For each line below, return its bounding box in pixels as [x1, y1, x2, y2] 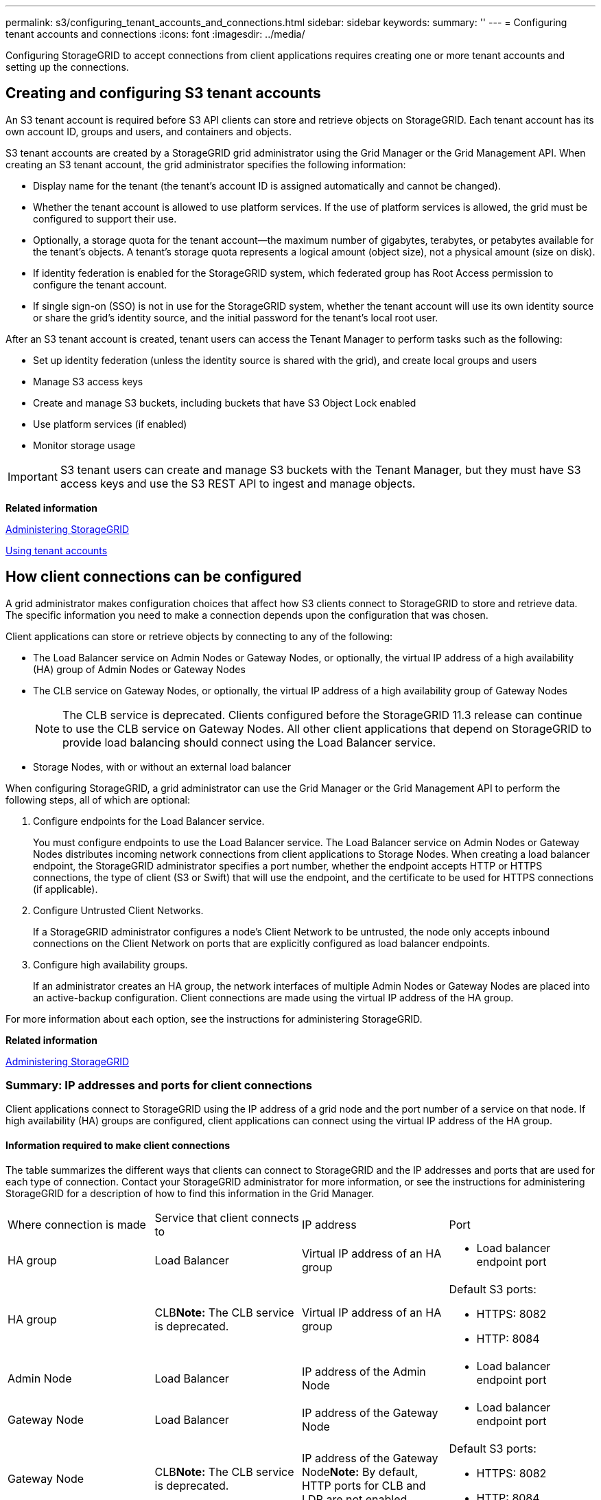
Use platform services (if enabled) [33, 418, 187, 430]
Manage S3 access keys [33, 375, 143, 387]
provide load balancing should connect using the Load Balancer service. [62, 735, 436, 749]
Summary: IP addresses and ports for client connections [5, 1078, 312, 1093]
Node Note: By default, [302, 1464, 419, 1479]
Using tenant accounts [5, 544, 108, 556]
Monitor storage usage [33, 439, 136, 451]
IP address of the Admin [302, 1364, 426, 1378]
